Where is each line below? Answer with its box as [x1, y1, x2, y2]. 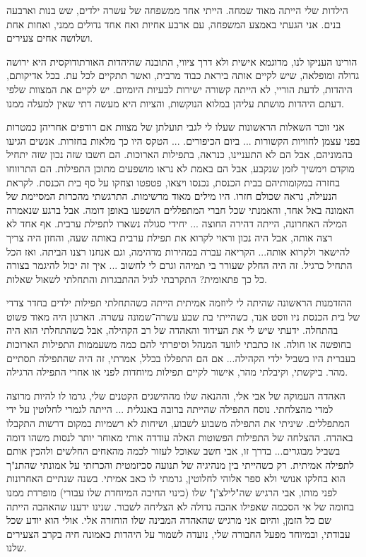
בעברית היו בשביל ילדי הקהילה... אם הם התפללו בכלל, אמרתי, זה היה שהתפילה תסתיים [6, 350, 355, 365]
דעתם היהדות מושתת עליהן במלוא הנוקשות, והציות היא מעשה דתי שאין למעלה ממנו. [6, 95, 344, 110]
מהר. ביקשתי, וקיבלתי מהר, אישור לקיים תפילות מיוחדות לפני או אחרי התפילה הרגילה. [6, 364, 348, 379]
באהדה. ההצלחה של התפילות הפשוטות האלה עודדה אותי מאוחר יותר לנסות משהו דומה [6, 429, 353, 444]
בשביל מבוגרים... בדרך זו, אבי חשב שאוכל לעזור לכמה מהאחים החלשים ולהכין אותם [6, 443, 341, 458]
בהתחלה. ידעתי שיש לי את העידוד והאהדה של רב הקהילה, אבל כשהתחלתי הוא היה [6, 323, 338, 337]
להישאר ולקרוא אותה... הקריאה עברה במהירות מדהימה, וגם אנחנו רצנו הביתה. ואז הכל [6, 244, 350, 258]
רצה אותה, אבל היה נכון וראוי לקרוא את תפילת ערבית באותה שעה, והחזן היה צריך [6, 229, 333, 244]
